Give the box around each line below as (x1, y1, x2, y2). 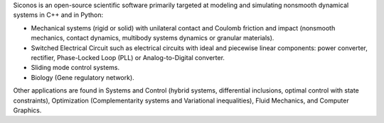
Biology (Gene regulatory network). (31, 73, 134, 81)
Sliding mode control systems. (31, 64, 120, 72)
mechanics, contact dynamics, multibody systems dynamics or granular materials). (31, 34, 274, 42)
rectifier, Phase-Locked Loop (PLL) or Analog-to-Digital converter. (31, 53, 225, 61)
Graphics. (13, 106, 42, 115)
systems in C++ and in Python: (13, 11, 103, 19)
